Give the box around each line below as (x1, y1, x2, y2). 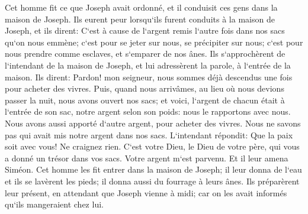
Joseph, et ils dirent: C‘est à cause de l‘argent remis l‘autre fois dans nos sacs (5, 24, 285, 37)
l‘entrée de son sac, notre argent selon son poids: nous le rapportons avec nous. (5, 105, 291, 118)
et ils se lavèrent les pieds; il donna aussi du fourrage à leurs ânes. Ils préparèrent (5, 174, 300, 187)
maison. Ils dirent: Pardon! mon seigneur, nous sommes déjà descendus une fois (5, 70, 293, 83)
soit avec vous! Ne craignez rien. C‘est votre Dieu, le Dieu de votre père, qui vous (5, 140, 300, 153)
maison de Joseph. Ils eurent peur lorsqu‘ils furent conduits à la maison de (5, 12, 275, 25)
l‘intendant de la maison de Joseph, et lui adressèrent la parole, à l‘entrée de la (5, 59, 291, 71)
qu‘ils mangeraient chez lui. (5, 198, 104, 210)
